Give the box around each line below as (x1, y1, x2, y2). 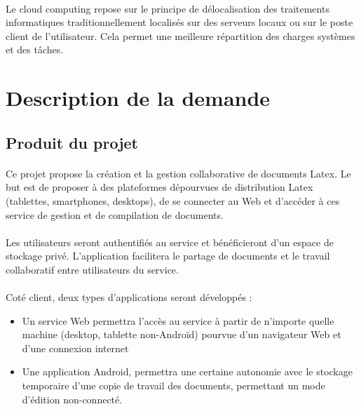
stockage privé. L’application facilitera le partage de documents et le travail (6, 248, 330, 263)
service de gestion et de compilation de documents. (6, 207, 224, 222)
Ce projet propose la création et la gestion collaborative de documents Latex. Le (6, 166, 351, 180)
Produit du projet (6, 131, 138, 153)
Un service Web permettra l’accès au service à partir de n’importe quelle (22, 313, 334, 328)
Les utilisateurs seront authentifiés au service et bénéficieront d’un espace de (6, 234, 334, 249)
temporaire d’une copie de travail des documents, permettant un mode (22, 378, 325, 393)
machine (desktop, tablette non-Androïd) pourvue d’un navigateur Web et (22, 327, 341, 342)
